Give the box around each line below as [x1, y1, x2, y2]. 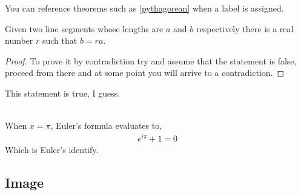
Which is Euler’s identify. [5, 143, 99, 156]
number [5, 34, 33, 47]
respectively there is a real [196, 22, 294, 35]
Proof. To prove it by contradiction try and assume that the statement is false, [5, 54, 297, 67]
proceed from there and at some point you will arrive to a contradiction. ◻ [5, 66, 285, 79]
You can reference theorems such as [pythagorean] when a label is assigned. [5, 2, 284, 14]
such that [42, 34, 78, 47]
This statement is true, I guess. [5, 86, 121, 99]
